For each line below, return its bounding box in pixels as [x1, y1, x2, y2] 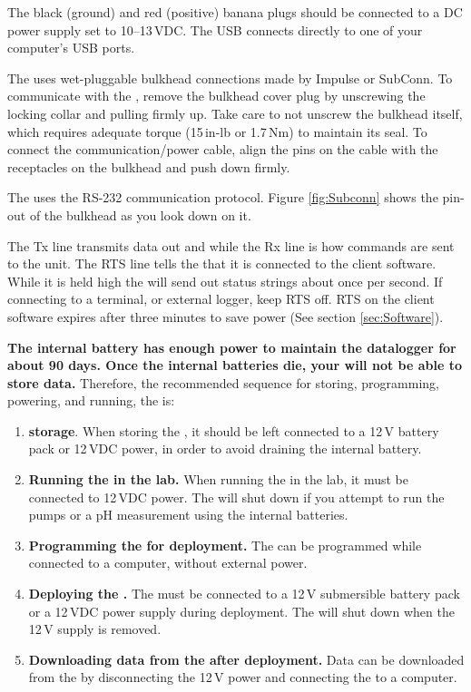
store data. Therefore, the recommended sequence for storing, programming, [7, 373, 439, 392]
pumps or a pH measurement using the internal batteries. [28, 505, 348, 524]
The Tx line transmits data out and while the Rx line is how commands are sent [7, 236, 455, 255]
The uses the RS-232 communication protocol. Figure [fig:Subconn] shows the [7, 188, 438, 207]
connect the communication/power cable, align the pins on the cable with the [7, 140, 438, 159]
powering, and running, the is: [7, 391, 175, 410]
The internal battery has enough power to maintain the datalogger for [7, 337, 456, 356]
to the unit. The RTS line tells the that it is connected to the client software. [7, 254, 437, 273]
